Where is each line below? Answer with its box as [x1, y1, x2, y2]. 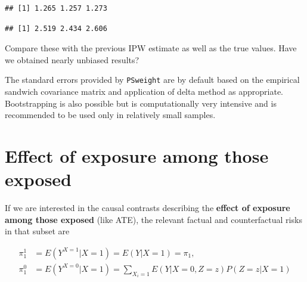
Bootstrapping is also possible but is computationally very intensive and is [5, 97, 277, 109]
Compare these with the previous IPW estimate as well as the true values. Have [5, 42, 297, 54]
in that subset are [5, 225, 70, 237]
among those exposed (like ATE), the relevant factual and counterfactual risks [5, 213, 302, 225]
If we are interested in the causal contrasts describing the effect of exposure [5, 202, 290, 214]
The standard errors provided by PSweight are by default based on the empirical [5, 73, 300, 86]
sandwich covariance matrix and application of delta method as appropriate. [5, 85, 284, 98]
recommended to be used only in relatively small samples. [5, 109, 216, 121]
